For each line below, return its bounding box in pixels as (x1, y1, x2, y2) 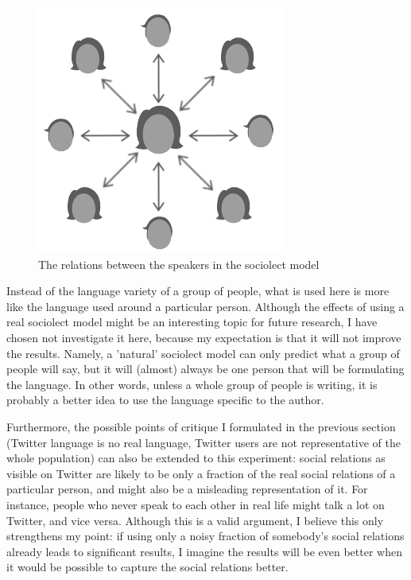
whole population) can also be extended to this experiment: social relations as (6, 450, 386, 466)
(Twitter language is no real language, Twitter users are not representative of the (6, 434, 401, 450)
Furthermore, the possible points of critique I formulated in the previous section (6, 418, 396, 434)
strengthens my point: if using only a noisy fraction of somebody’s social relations (6, 527, 405, 544)
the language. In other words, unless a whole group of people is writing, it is (6, 376, 378, 392)
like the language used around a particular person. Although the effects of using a (6, 298, 405, 314)
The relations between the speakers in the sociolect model (38, 255, 320, 272)
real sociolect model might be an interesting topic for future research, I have (6, 313, 378, 330)
